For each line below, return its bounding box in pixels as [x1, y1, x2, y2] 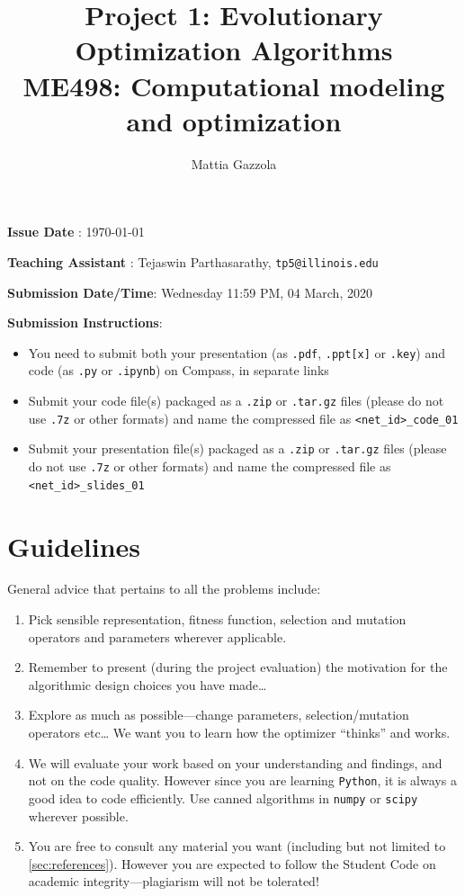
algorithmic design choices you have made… [28, 675, 267, 694]
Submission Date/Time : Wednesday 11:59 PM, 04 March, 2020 [7, 282, 372, 301]
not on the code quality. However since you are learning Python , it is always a [28, 771, 457, 790]
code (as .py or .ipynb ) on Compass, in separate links [28, 361, 329, 380]
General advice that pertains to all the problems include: [7, 579, 321, 598]
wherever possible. [28, 806, 129, 825]
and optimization [126, 102, 342, 139]
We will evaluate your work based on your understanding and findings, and [28, 753, 443, 772]
